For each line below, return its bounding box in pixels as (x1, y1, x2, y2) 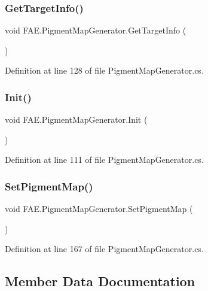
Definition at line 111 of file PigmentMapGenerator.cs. (5, 153, 204, 166)
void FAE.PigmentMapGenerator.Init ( (5, 113, 148, 126)
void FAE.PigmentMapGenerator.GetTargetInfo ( (5, 24, 186, 37)
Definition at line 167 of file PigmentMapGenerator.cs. (5, 242, 204, 255)
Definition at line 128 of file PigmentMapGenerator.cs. (5, 64, 204, 77)
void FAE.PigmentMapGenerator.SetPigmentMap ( (5, 202, 193, 215)
